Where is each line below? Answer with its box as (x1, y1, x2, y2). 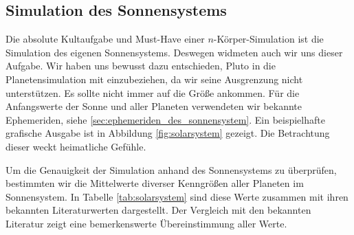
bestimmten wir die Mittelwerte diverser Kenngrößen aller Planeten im (5, 176, 304, 190)
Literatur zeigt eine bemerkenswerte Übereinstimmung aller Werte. (5, 216, 287, 230)
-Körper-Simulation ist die (213, 32, 324, 46)
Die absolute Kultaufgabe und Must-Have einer (5, 32, 205, 46)
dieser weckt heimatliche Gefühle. (5, 139, 146, 153)
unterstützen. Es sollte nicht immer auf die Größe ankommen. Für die (5, 85, 300, 100)
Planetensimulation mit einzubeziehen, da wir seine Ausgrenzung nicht (5, 71, 303, 86)
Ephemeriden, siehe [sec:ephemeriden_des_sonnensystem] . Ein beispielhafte (5, 112, 325, 126)
